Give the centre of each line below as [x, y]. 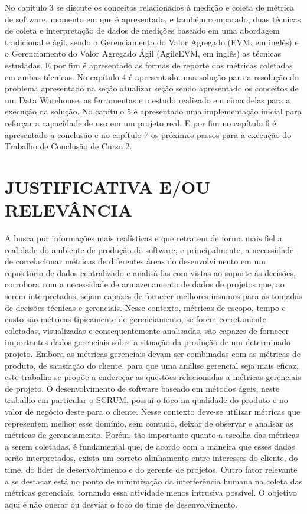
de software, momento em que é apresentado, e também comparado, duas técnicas [153, 19]
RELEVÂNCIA [68, 210]
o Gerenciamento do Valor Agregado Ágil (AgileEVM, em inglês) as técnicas [143, 53]
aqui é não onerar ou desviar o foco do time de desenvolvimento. [121, 504]
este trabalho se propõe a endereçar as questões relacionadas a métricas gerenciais [153, 377]
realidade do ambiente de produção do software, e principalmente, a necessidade [149, 249]
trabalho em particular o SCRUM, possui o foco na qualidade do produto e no [146, 400]
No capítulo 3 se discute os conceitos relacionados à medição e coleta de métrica [149, 7]
